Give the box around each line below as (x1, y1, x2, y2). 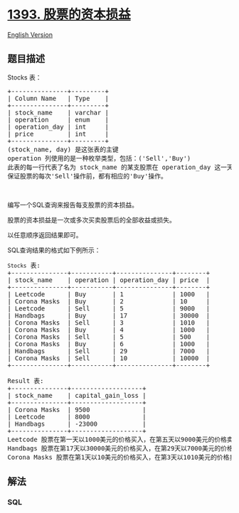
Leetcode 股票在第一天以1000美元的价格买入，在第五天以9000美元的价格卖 (7, 435, 233, 443)
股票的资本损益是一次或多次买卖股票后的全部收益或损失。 (7, 215, 176, 224)
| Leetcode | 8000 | (7, 413, 147, 421)
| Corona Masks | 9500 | (7, 406, 147, 414)
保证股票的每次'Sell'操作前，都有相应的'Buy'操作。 (7, 172, 167, 180)
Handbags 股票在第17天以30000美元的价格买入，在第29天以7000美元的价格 (7, 444, 233, 452)
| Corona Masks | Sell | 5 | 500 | (7, 333, 211, 341)
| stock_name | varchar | (7, 108, 109, 117)
